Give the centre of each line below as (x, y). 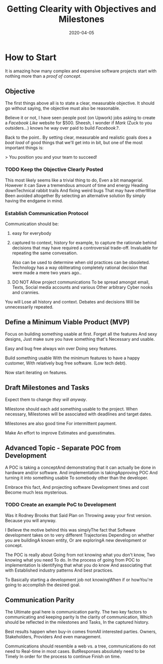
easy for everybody (32, 233)
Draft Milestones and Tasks (47, 388)
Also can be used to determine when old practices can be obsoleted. (81, 263)
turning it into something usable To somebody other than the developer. (77, 478)
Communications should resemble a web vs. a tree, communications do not (80, 646)
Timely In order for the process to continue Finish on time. (63, 656)
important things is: (24, 148)
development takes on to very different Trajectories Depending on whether (80, 535)
